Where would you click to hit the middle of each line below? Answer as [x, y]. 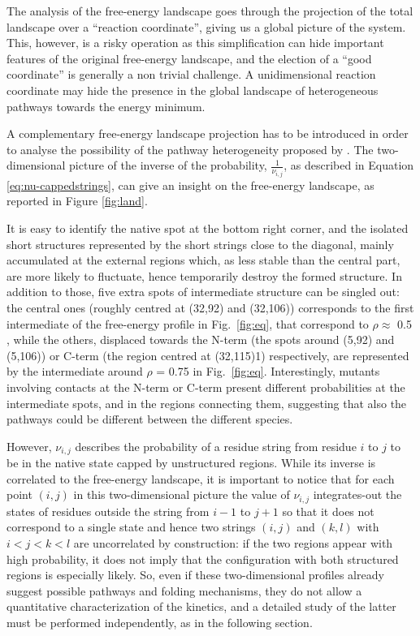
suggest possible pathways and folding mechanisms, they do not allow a [184, 590]
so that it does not [328, 511]
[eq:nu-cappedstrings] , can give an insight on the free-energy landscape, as [191, 185]
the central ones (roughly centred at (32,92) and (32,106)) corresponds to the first [210, 307]
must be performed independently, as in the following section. [160, 622]
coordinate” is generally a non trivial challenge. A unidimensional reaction [191, 74]
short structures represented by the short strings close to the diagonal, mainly [200, 244]
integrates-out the [357, 494]
